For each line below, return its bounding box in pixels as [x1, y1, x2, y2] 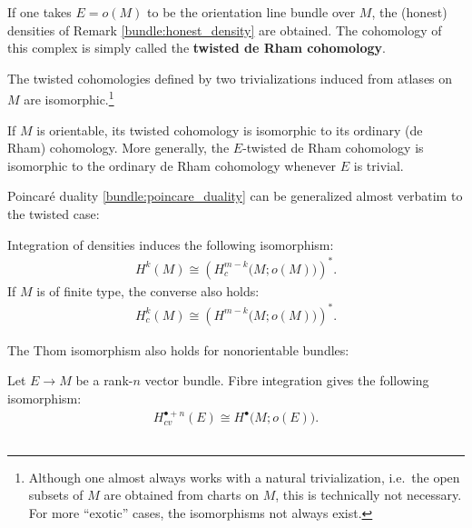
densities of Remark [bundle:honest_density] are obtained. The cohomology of [7, 20, 442, 39]
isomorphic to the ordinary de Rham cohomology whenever [7, 155, 337, 174]
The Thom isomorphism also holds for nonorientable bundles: [7, 340, 349, 359]
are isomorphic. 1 [24, 87, 114, 109]
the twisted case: [7, 204, 100, 223]
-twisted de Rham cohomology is [242, 138, 424, 157]
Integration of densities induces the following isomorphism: [7, 234, 334, 254]
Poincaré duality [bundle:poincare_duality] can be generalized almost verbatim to [7, 186, 463, 205]
